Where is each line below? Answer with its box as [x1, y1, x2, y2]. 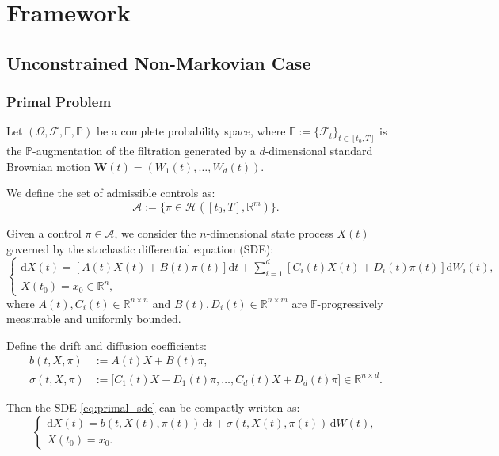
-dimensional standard [265, 142, 373, 159]
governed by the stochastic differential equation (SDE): [6, 240, 274, 256]
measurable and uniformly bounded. [6, 310, 181, 327]
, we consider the [114, 225, 196, 241]
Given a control [6, 225, 82, 241]
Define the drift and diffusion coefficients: [6, 336, 207, 353]
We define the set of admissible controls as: [6, 184, 215, 201]
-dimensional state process [206, 225, 333, 241]
